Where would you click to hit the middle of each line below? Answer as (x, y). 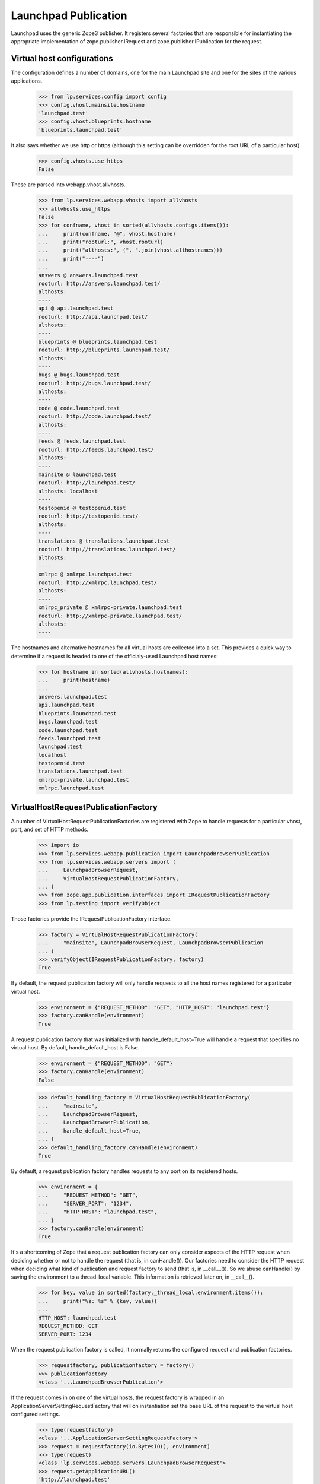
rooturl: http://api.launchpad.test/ (93, 317)
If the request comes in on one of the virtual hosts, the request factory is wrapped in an (118, 1397)
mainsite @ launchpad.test (77, 475)
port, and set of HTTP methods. (50, 830)
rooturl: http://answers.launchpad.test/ (99, 284)
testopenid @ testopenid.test (82, 508)
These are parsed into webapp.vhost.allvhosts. (68, 185)
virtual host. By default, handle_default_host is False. (75, 1047)
